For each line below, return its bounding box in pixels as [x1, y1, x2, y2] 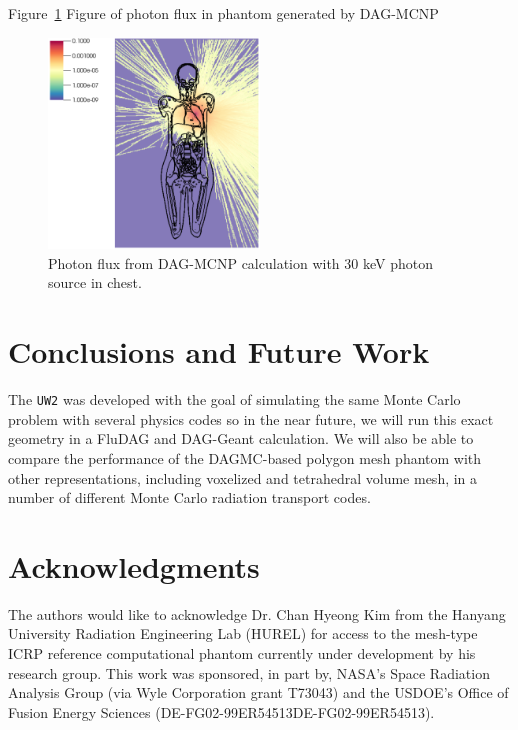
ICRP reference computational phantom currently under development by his [8, 643, 476, 664]
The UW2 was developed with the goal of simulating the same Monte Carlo [8, 389, 461, 410]
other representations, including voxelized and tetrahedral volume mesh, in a [8, 467, 478, 488]
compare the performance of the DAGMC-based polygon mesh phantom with [8, 447, 482, 468]
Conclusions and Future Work [8, 331, 430, 372]
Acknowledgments [8, 545, 260, 586]
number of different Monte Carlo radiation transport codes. [8, 487, 371, 508]
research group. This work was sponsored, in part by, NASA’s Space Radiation [8, 662, 490, 683]
